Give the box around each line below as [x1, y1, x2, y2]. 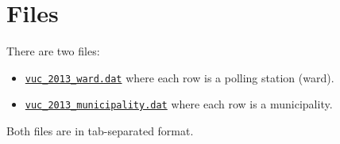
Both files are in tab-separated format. [6, 123, 194, 139]
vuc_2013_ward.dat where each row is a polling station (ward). [25, 69, 334, 85]
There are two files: [6, 43, 100, 59]
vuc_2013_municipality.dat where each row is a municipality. [25, 96, 333, 112]
